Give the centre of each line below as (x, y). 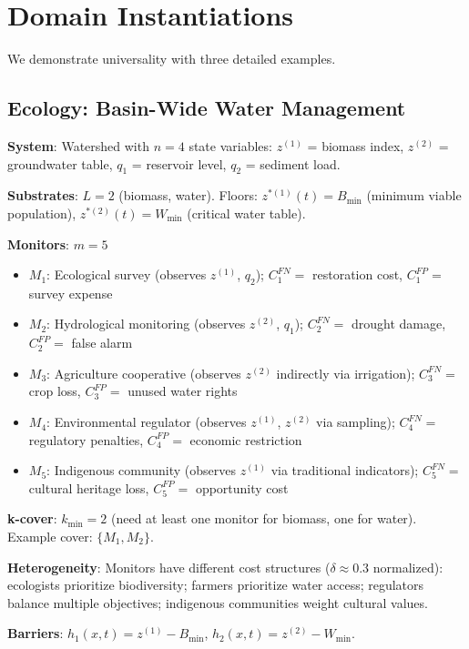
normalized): (408, 567)
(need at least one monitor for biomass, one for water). (264, 518)
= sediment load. (293, 163)
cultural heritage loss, (89, 487)
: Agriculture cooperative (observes (144, 373)
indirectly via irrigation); (346, 373)
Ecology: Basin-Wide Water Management (207, 108)
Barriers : (36, 633)
